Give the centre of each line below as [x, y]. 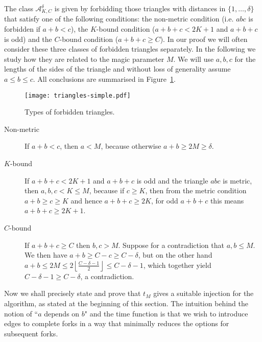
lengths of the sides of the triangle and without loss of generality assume [117, 69]
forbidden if [22, 29]
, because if [107, 190]
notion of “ [21, 313]
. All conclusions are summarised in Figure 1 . [104, 79]
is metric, [237, 180]
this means [227, 200]
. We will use [194, 59]
